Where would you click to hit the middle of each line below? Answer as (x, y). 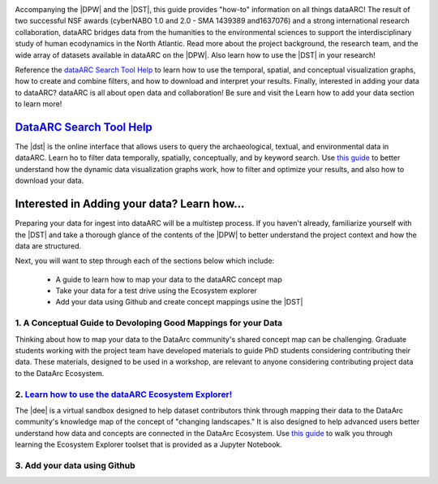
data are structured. (48, 246)
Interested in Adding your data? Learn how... (130, 204)
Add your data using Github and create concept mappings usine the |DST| (179, 302)
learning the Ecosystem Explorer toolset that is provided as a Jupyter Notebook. (149, 445)
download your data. (49, 181)
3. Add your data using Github (75, 465)
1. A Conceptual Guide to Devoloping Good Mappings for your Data (149, 323)
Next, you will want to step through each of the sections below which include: (145, 261)
